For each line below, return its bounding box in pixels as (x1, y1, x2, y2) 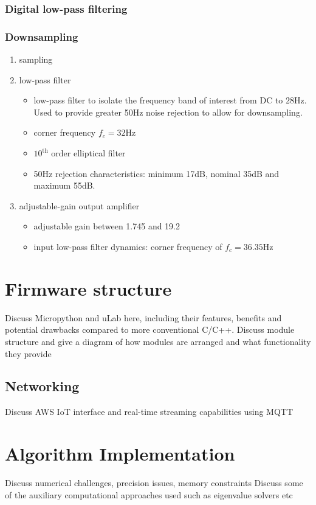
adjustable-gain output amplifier (19, 199, 140, 212)
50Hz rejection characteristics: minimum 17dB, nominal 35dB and (33, 167, 280, 179)
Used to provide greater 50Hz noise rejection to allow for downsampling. (33, 105, 303, 118)
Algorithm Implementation (5, 441, 235, 466)
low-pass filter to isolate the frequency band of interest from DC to (33, 94, 283, 106)
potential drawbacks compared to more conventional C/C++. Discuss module (5, 323, 295, 336)
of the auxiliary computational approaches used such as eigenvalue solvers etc (5, 488, 293, 501)
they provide (5, 347, 52, 360)
